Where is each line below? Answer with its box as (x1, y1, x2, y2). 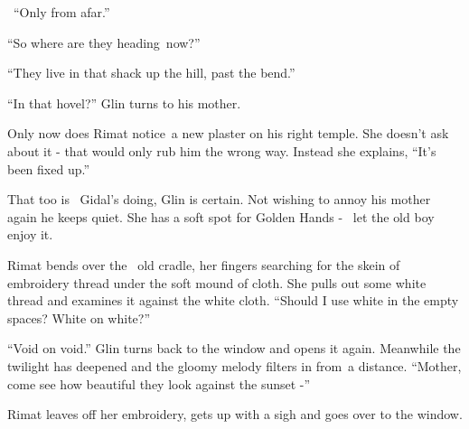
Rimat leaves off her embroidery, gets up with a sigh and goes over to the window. (7, 405, 463, 424)
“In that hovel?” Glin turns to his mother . (7, 93, 241, 112)
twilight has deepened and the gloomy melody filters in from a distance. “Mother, (7, 356, 462, 375)
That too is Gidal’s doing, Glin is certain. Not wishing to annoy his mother (7, 190, 431, 209)
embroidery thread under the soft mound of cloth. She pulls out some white (7, 273, 427, 292)
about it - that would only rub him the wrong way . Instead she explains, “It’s (7, 141, 436, 160)
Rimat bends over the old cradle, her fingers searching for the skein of (7, 255, 400, 274)
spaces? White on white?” (7, 308, 151, 327)
